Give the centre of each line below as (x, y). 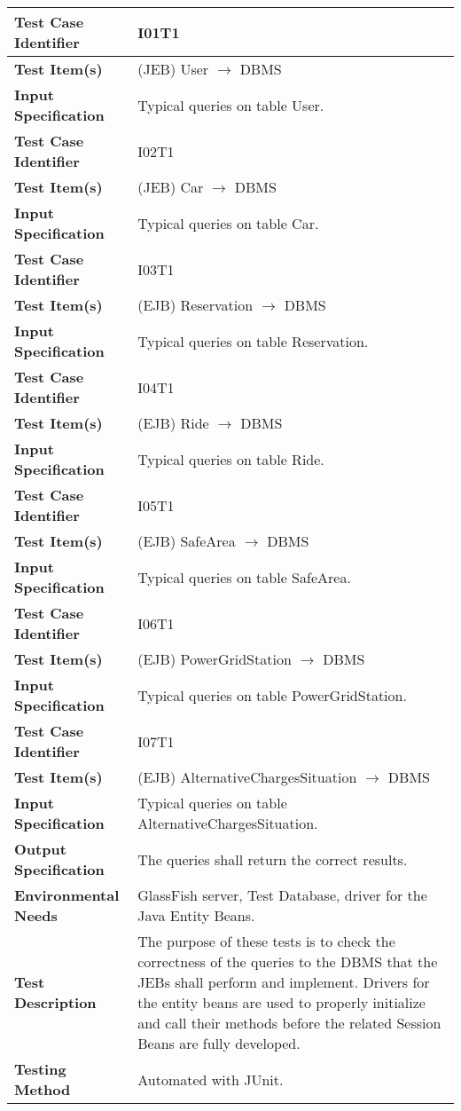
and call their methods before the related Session (289, 1023)
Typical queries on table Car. (228, 223)
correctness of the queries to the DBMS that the (288, 961)
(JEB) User (173, 69)
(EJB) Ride (173, 423)
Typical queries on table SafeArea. (244, 577)
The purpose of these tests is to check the (266, 941)
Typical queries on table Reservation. (253, 341)
